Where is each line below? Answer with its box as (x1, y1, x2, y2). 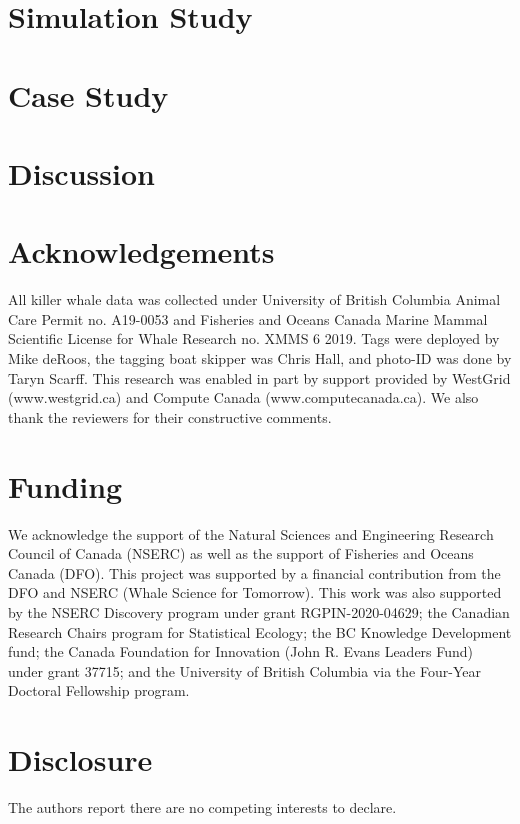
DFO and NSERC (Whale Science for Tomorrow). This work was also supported (8, 582, 502, 603)
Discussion (8, 152, 155, 193)
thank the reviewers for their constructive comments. (8, 406, 332, 427)
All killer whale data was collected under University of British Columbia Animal (8, 289, 501, 310)
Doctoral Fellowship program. (8, 680, 190, 701)
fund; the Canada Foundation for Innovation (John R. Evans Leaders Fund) (8, 641, 474, 662)
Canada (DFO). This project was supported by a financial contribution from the (8, 562, 501, 583)
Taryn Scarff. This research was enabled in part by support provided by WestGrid (8, 367, 511, 388)
